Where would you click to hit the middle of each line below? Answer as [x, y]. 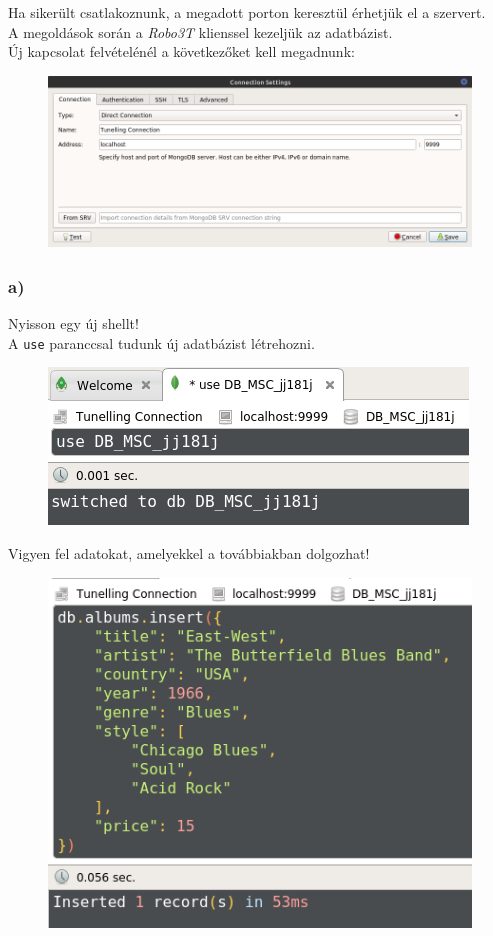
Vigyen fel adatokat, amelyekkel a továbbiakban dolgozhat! [189, 552]
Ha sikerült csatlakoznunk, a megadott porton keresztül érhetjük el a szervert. [247, 12]
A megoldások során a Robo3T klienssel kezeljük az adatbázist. [200, 31]
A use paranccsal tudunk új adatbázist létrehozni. [161, 342]
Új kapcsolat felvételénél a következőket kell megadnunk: [181, 51]
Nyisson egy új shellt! [73, 323]
